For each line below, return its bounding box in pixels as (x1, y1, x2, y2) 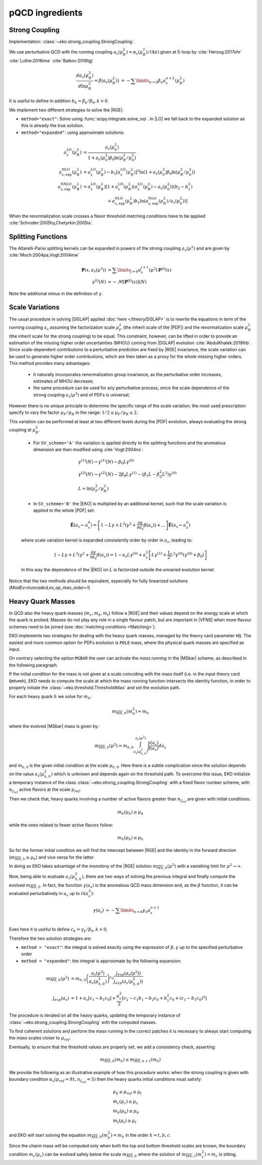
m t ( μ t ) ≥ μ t (113, 1118, 137, 1125)
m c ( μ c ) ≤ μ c (113, 1098, 138, 1105)
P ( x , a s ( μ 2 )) (81, 266, 106, 274)
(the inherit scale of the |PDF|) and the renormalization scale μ (123, 324, 248, 330)
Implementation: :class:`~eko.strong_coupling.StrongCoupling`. (9, 39, 135, 45)
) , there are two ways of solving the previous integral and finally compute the (82, 874, 235, 879)
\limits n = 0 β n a (135, 78, 166, 85)
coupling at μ (9, 427, 36, 433)
